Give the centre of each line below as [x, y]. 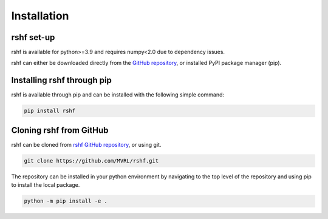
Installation [40, 16]
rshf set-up [33, 37]
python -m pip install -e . [66, 201]
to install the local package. [46, 185]
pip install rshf [50, 111]
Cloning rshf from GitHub [60, 130]
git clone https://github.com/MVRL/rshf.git [91, 160]
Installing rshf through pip [62, 80]
